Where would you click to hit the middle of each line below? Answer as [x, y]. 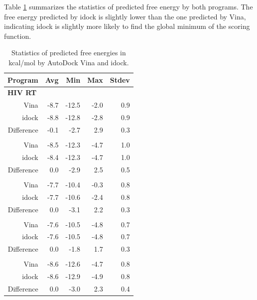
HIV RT [22, 92]
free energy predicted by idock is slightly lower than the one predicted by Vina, [125, 16]
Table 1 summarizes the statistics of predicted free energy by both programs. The [128, 6]
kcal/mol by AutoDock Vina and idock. [69, 62]
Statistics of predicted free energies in [69, 53]
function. [18, 36]
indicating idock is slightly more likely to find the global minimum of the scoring [127, 26]
